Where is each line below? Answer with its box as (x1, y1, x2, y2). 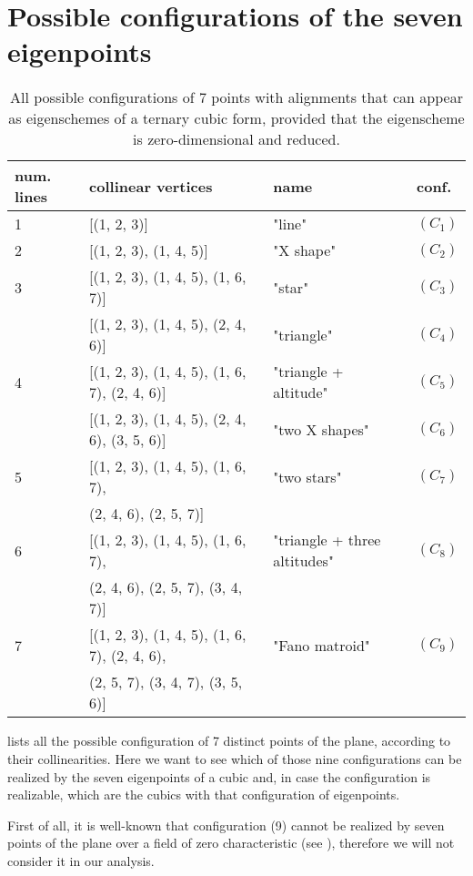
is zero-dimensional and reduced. (133, 128, 340, 150)
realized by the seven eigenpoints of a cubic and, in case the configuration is (7, 767, 431, 786)
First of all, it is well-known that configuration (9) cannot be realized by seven (7, 815, 445, 834)
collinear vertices (89, 175, 213, 197)
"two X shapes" (273, 418, 369, 440)
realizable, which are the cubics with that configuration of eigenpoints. (7, 785, 400, 804)
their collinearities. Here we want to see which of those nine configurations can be (7, 749, 462, 768)
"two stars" (273, 465, 342, 487)
